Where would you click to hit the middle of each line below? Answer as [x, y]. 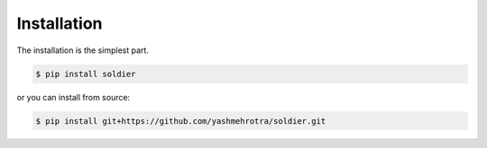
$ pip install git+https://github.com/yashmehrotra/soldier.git [181, 121]
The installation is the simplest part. [83, 50]
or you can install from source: [74, 97]
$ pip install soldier [86, 74]
